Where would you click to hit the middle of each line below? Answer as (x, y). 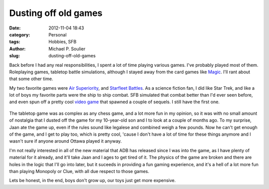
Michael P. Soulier (67, 49)
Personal (58, 34)
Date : (15, 28)
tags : (15, 42)
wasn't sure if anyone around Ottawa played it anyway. (66, 141)
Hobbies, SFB (63, 42)
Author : (17, 49)
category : (20, 34)
